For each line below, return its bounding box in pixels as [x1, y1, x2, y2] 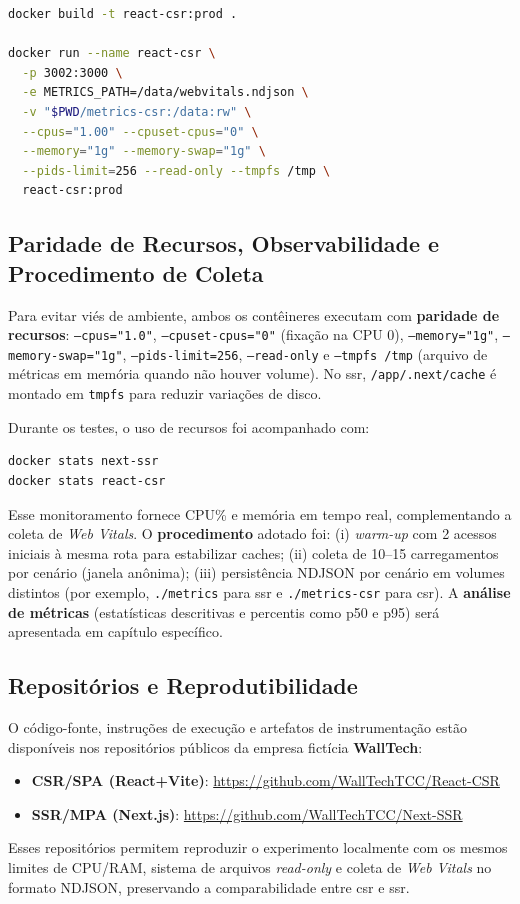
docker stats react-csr [8, 473, 166, 488]
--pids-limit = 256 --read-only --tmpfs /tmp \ [22, 163, 331, 178]
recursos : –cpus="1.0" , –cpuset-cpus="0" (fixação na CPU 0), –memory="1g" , [8, 324, 499, 345]
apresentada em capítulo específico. [8, 621, 223, 642]
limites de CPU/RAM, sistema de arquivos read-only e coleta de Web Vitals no [8, 856, 492, 877]
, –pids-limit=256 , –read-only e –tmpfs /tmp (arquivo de [122, 343, 488, 364]
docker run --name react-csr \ [8, 46, 216, 61]
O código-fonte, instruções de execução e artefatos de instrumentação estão [8, 716, 467, 737]
